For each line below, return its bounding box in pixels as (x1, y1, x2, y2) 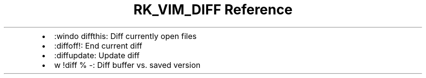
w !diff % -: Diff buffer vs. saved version (54, 60, 201, 70)
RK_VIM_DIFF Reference (133, 1, 293, 18)
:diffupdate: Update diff (54, 50, 140, 60)
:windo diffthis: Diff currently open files (54, 31, 197, 41)
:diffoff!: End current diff (54, 40, 142, 51)
